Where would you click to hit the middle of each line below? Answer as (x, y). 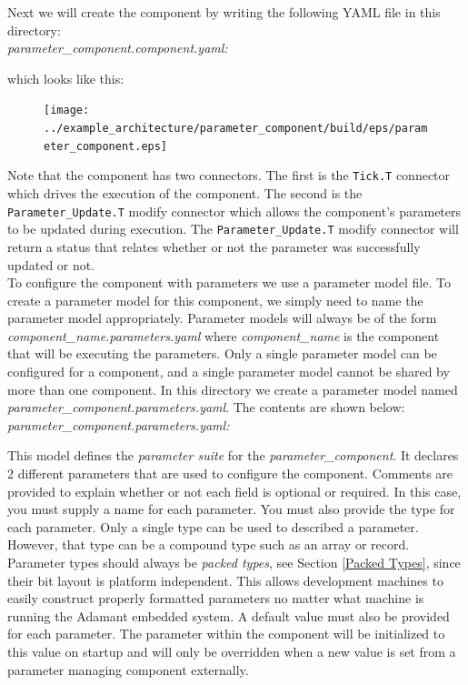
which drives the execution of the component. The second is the (185, 193)
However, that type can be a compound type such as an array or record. (209, 544)
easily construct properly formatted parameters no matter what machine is (216, 598)
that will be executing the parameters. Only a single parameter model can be (222, 353)
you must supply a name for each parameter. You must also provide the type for (231, 509)
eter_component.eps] (106, 146)
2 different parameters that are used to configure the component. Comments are (230, 473)
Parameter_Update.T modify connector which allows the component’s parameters (234, 211)
